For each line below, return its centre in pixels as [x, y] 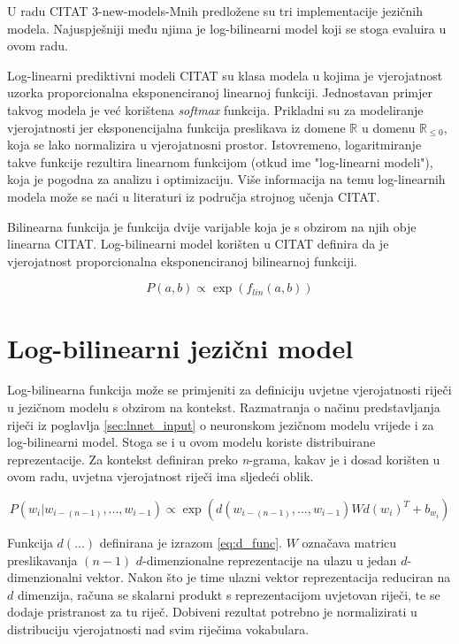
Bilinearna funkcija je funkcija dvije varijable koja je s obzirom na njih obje [212, 226]
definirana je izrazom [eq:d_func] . [191, 542]
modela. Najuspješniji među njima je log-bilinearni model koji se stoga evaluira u [227, 28]
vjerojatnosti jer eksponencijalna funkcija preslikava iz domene [176, 127]
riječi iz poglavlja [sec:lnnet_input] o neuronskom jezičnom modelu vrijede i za [221, 424]
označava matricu [349, 542]
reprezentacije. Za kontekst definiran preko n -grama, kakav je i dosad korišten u [224, 459]
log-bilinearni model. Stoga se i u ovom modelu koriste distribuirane [191, 442]
